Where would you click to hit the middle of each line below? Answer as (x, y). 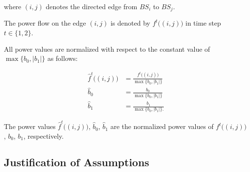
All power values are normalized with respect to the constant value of (107, 49)
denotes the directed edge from (92, 6)
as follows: (62, 58)
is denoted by (130, 23)
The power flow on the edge (45, 23)
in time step (203, 23)
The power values (30, 126)
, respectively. (44, 136)
